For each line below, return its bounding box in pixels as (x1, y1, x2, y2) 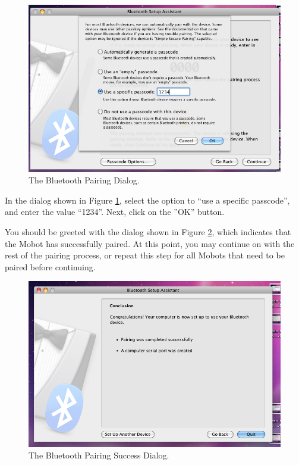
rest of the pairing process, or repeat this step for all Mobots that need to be (5, 249, 285, 261)
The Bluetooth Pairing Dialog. (29, 174, 140, 186)
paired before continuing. (5, 260, 96, 273)
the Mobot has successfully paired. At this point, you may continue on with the (5, 237, 295, 249)
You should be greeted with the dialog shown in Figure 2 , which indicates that (5, 225, 291, 238)
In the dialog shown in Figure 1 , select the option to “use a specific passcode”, (5, 194, 290, 206)
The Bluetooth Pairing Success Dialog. (29, 449, 169, 461)
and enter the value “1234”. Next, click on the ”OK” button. (5, 205, 225, 218)
